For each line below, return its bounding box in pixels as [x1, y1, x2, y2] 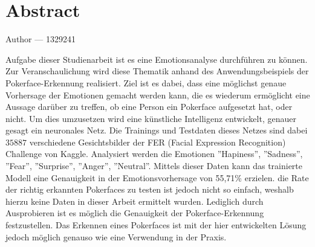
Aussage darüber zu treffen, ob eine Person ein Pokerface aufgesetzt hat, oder [5, 100, 293, 113]
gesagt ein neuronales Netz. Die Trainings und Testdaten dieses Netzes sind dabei [5, 124, 308, 136]
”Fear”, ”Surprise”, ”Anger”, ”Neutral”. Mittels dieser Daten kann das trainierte [5, 159, 303, 172]
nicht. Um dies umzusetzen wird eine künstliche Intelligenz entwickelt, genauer [5, 112, 296, 124]
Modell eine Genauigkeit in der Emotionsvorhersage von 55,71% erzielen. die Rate [5, 171, 309, 184]
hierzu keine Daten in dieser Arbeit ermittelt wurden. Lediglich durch [5, 194, 264, 207]
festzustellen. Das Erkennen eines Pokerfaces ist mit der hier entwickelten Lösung [5, 219, 307, 231]
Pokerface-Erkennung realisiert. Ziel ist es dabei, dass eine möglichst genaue [5, 76, 287, 89]
